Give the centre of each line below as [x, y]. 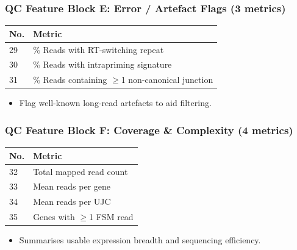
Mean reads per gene [72, 186]
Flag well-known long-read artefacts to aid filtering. [115, 103]
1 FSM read [111, 217]
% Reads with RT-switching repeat [98, 49]
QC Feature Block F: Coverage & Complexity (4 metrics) [149, 130]
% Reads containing [70, 80]
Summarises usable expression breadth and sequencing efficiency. [140, 240]
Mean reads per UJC [72, 202]
